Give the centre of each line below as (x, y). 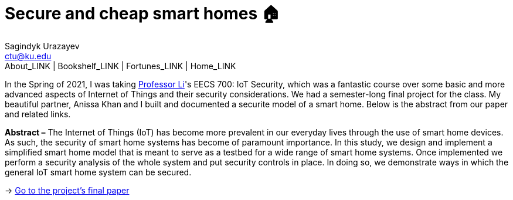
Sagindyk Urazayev (42, 46)
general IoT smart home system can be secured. (98, 172)
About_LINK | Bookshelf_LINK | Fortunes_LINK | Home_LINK (120, 66)
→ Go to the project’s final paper (67, 190)
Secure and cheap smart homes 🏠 (142, 13)
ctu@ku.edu (28, 56)
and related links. (38, 114)
